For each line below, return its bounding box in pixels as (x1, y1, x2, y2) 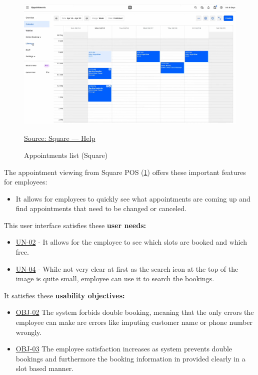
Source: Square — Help (24, 133, 95, 143)
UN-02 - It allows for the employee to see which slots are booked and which (15, 237, 247, 247)
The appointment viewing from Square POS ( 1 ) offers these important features (4, 166, 246, 177)
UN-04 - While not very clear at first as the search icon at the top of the (15, 263, 238, 274)
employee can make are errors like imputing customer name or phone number (15, 317, 253, 327)
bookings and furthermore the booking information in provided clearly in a (15, 353, 245, 363)
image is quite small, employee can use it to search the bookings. (15, 273, 214, 284)
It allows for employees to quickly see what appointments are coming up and (15, 193, 250, 204)
